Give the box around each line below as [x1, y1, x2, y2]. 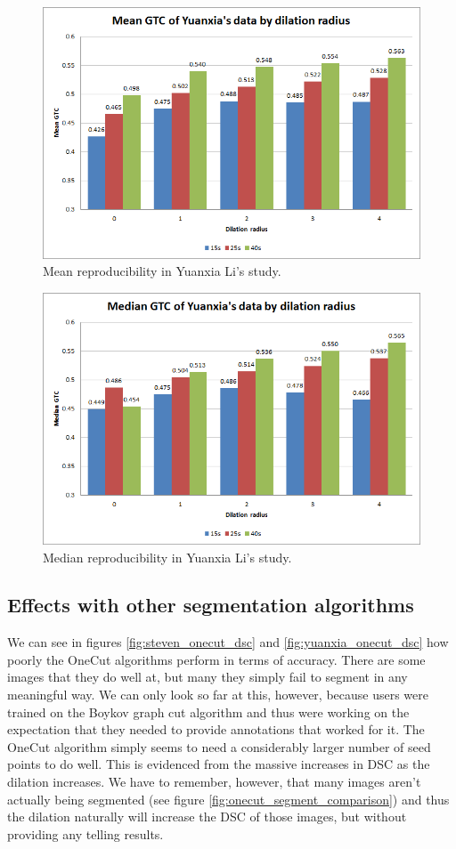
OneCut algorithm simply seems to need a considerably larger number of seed [7, 737, 431, 756]
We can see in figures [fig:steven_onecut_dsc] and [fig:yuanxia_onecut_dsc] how [7, 633, 449, 651]
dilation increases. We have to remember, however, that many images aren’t [7, 772, 421, 791]
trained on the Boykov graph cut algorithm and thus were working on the [7, 702, 410, 721]
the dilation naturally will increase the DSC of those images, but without [7, 807, 407, 826]
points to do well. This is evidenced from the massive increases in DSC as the [7, 755, 430, 773]
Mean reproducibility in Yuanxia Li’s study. [43, 262, 281, 280]
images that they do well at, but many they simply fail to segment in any [7, 667, 408, 686]
